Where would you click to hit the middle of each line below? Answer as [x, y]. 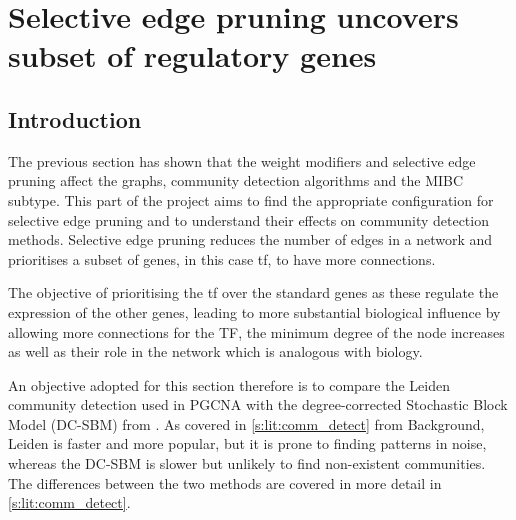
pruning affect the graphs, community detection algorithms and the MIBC [236, 180]
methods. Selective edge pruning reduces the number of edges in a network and [250, 239]
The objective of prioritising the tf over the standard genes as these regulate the [253, 292]
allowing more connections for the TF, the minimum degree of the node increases [256, 331]
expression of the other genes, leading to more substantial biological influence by [254, 311]
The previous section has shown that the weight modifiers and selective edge [242, 160]
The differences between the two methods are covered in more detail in [225, 482]
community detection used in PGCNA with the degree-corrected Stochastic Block [258, 404]
